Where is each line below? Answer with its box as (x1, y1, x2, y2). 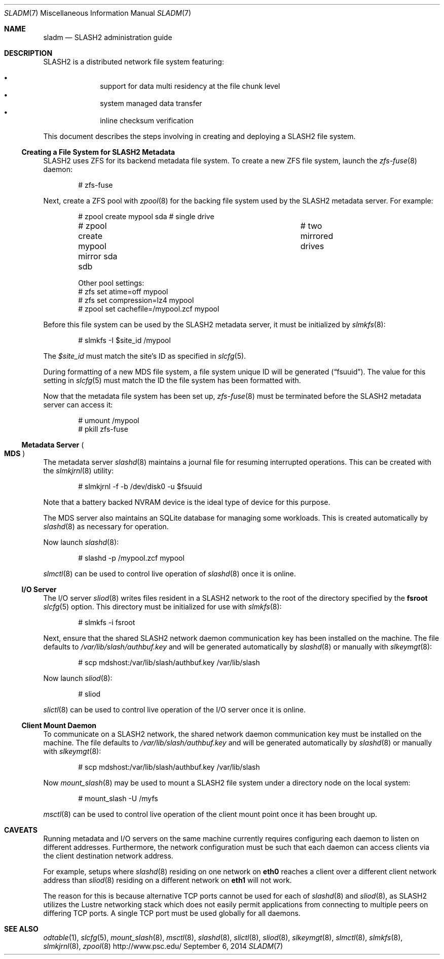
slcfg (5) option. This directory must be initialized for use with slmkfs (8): (43, 602, 282, 611)
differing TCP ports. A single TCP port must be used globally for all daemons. (43, 909, 301, 917)
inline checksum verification (100, 116, 194, 125)
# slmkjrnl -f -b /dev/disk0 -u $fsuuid (78, 482, 202, 491)
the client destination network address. (43, 851, 173, 860)
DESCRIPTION (4, 49, 53, 57)
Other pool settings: (78, 279, 144, 287)
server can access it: (43, 400, 113, 409)
